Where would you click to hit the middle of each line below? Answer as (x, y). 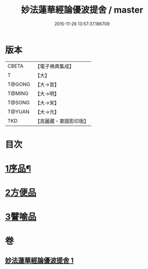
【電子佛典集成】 (54, 66)
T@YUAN (19, 112)
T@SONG (19, 102)
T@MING (18, 93)
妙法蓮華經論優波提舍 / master (82, 10)
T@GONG (19, 84)
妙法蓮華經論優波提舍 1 (40, 260)
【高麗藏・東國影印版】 (62, 121)
